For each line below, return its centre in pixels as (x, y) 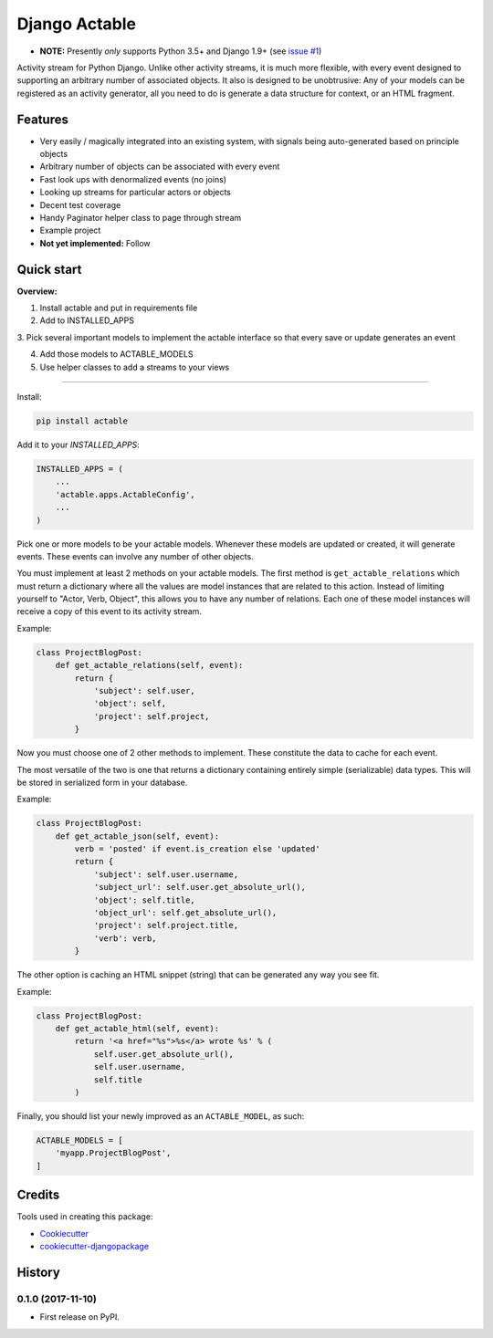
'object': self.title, (144, 900)
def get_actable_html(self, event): (137, 1028)
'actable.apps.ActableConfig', (125, 494)
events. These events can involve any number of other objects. (136, 556)
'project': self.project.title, (166, 925)
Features (42, 119)
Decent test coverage (80, 204)
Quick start (49, 269)
